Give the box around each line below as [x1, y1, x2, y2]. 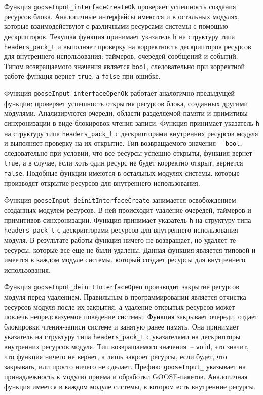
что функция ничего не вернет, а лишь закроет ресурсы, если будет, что [4, 351, 227, 361]
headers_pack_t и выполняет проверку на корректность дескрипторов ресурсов [4, 41, 251, 51]
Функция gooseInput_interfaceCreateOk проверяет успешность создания [4, 1, 236, 11]
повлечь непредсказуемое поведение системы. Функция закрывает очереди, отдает [4, 311, 258, 322]
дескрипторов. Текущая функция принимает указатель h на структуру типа [4, 30, 235, 41]
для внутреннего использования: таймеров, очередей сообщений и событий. [4, 51, 238, 61]
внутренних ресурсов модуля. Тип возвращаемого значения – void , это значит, [4, 341, 249, 351]
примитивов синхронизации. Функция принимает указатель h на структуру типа [4, 214, 251, 225]
